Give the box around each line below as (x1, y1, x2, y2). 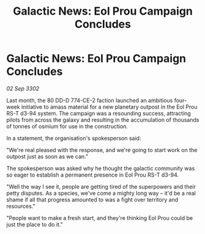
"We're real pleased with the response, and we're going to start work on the (6, 146, 198, 153)
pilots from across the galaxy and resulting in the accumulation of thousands (6, 116, 199, 123)
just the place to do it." (6, 221, 63, 228)
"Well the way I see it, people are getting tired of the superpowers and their (6, 183, 196, 190)
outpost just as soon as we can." (6, 153, 89, 160)
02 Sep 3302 (6, 84, 40, 92)
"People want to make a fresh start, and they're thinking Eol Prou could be (6, 214, 193, 221)
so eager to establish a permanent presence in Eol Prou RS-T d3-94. (6, 171, 179, 178)
